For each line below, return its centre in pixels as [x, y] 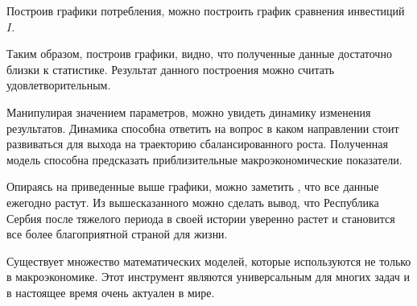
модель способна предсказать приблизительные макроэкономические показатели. [204, 159]
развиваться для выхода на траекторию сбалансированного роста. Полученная [197, 144]
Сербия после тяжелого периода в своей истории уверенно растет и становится [201, 218]
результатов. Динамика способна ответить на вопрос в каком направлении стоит [203, 128]
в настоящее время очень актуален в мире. [111, 292]
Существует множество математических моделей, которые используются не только [209, 261]
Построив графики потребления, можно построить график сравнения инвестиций [206, 10]
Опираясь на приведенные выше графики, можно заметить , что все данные [193, 186]
